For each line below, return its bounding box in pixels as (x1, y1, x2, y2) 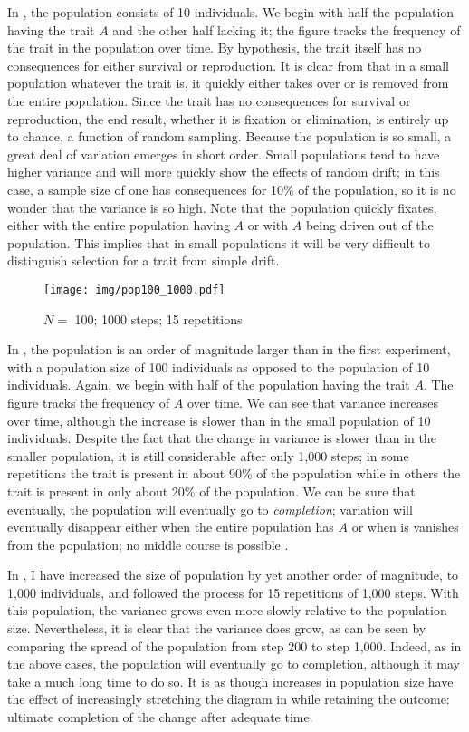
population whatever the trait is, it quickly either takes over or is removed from (7, 73, 449, 92)
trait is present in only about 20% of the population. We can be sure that (7, 481, 416, 500)
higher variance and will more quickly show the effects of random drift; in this (7, 162, 440, 181)
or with (247, 216, 289, 235)
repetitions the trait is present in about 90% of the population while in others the (7, 464, 461, 483)
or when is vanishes (351, 517, 459, 536)
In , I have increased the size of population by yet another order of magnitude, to (7, 565, 459, 584)
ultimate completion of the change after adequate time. (7, 708, 313, 727)
